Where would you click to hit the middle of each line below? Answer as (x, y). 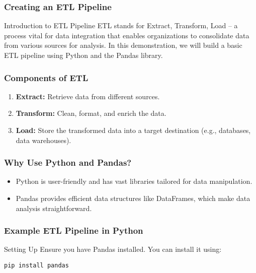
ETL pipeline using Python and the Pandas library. (83, 55)
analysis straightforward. (54, 208)
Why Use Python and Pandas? (68, 162)
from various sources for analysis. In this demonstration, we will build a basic (123, 45)
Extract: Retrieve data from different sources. (88, 96)
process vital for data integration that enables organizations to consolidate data (127, 35)
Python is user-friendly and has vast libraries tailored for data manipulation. (134, 181)
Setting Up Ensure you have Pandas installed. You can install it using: (113, 249)
